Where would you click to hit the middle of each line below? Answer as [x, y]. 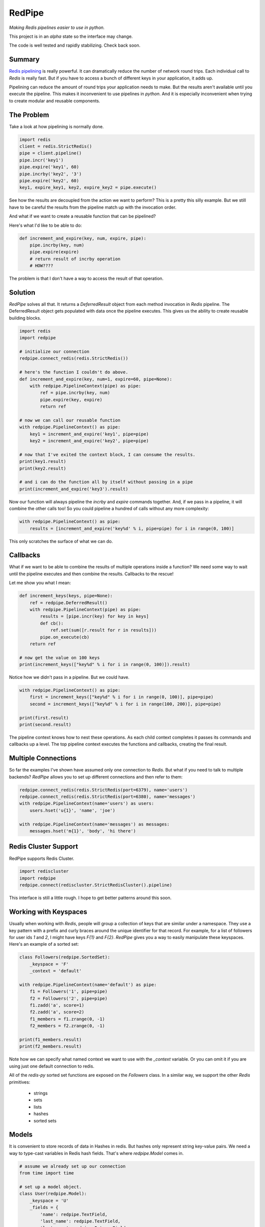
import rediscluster [44, 871]
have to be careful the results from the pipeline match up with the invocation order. [93, 207]
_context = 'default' [56, 971]
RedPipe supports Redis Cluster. [42, 858]
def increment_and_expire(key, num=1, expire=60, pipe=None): [96, 379]
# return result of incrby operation [75, 259]
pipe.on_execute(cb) [65, 637]
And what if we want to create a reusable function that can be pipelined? [82, 216]
